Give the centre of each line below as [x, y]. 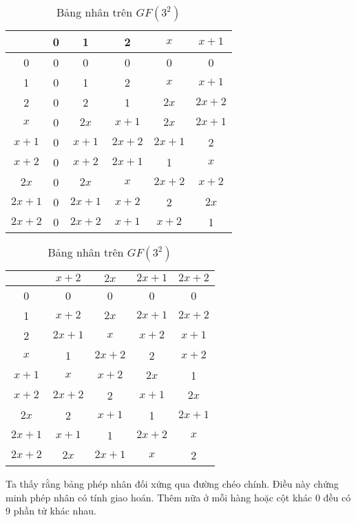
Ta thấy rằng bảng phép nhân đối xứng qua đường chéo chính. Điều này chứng [172, 483]
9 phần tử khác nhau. [51, 511]
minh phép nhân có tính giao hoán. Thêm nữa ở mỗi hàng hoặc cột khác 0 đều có [178, 497]
